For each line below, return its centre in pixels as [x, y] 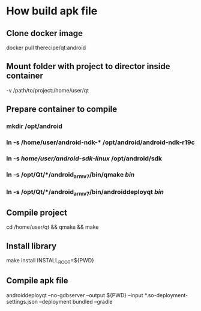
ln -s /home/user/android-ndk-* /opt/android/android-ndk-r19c [100, 142]
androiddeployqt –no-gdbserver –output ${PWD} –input [75, 295]
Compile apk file [37, 281]
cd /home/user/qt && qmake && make [52, 227]
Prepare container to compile [62, 109]
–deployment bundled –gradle [76, 301]
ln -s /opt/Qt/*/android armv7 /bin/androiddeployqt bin [85, 193]
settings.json [22, 301]
